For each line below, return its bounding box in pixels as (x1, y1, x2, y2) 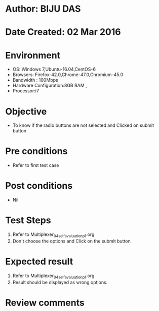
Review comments (5, 297, 85, 308)
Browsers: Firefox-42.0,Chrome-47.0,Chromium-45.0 (12, 72, 124, 78)
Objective (5, 106, 47, 117)
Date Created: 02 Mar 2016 (5, 26, 121, 38)
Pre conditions (5, 146, 68, 157)
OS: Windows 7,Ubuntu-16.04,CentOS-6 (12, 66, 96, 73)
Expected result (5, 256, 73, 267)
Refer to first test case (12, 162, 59, 168)
